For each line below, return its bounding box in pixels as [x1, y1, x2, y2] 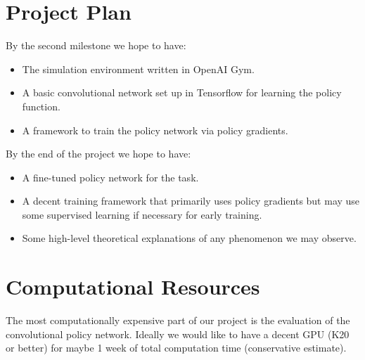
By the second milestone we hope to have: [6, 38, 186, 53]
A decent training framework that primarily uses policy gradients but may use [22, 193, 360, 208]
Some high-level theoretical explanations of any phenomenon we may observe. [22, 231, 357, 245]
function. [22, 98, 60, 113]
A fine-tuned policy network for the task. [22, 169, 199, 184]
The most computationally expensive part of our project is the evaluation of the [6, 313, 350, 328]
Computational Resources [6, 272, 260, 301]
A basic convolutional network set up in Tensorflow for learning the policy [22, 85, 342, 100]
